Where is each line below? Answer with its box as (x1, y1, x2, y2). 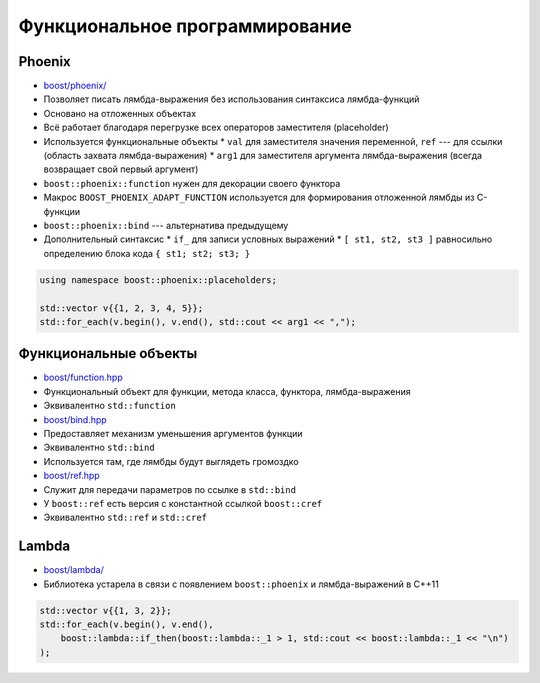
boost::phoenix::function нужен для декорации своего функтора (43, 177, 341, 189)
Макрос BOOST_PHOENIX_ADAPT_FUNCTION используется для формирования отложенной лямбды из (43, 191, 475, 204)
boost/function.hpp (43, 371, 124, 384)
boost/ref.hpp (43, 470, 100, 482)
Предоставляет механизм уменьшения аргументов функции (43, 427, 303, 439)
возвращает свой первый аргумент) (43, 163, 199, 175)
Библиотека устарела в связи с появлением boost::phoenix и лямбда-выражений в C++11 (43, 578, 439, 590)
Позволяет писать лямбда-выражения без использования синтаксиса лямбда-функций (43, 93, 420, 105)
